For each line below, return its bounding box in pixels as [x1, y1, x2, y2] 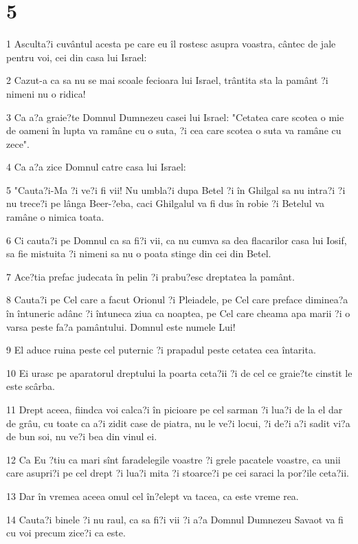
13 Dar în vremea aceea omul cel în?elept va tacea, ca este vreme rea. [6, 488, 299, 503]
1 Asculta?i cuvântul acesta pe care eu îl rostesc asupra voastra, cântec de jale [6, 36, 336, 51]
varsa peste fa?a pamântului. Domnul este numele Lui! [6, 319, 236, 334]
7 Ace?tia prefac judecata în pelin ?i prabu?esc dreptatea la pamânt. [6, 269, 295, 283]
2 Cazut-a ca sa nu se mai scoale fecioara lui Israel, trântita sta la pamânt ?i [6, 73, 328, 87]
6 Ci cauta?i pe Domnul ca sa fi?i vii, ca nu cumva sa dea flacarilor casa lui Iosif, [6, 232, 347, 247]
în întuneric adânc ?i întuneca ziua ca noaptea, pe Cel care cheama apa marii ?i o [6, 306, 350, 320]
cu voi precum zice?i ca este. [6, 525, 126, 540]
